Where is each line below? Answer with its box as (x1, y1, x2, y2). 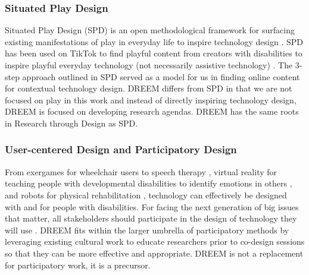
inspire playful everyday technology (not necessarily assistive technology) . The (5, 59, 293, 71)
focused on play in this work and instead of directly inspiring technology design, (5, 93, 296, 106)
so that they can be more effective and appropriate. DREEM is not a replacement (5, 246, 304, 259)
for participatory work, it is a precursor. (5, 258, 151, 271)
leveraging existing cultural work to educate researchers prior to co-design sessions (5, 235, 305, 248)
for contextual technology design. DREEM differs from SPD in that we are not (5, 82, 292, 94)
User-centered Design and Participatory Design (5, 142, 237, 157)
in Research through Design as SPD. (5, 116, 138, 129)
